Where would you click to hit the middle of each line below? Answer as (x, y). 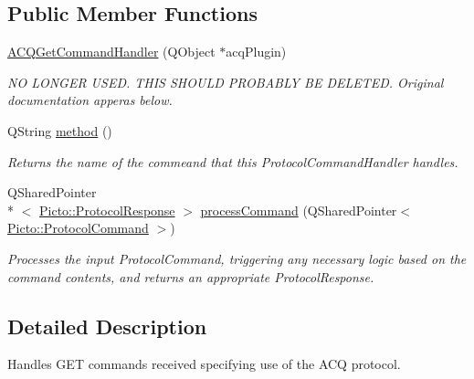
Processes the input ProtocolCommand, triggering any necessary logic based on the (237, 258)
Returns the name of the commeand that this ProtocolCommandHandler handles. (233, 161)
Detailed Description (107, 326)
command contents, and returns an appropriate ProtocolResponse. (191, 276)
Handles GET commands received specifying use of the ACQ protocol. (204, 364)
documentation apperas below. (90, 100)
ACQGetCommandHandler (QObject (111, 52)
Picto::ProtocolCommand (78, 228)
